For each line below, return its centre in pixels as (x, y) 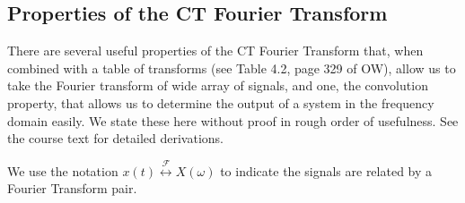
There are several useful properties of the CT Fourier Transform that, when (215, 51)
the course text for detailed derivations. (115, 138)
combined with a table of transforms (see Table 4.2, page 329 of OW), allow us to (232, 68)
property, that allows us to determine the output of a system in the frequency (221, 102)
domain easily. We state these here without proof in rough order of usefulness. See (233, 120)
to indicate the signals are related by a (326, 170)
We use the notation (63, 170)
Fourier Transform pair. (72, 188)
